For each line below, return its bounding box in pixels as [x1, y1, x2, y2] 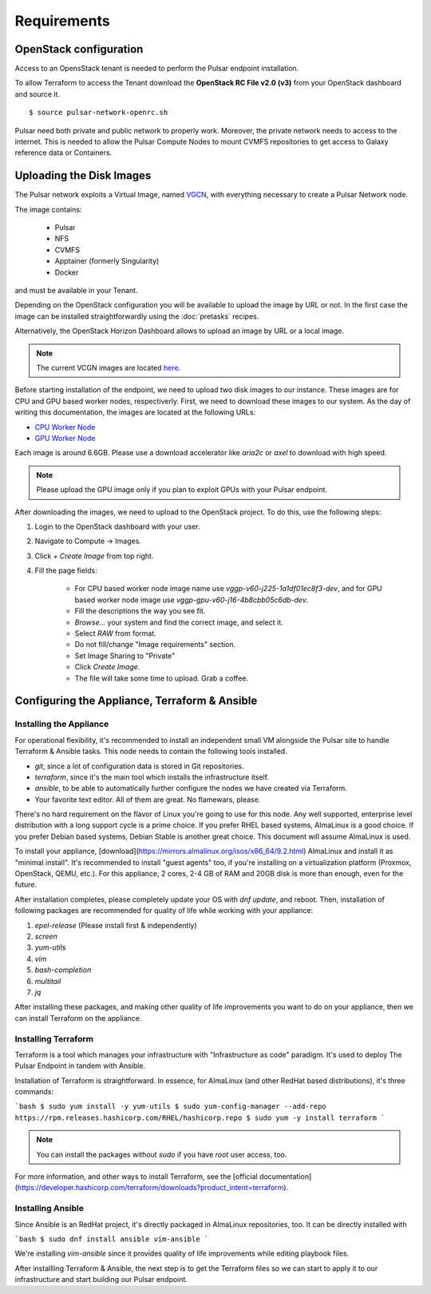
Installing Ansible [14, 1203, 84, 1214]
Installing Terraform [14, 1033, 94, 1044]
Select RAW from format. [74, 629, 157, 638]
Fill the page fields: [34, 566, 97, 575]
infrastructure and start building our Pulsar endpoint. [14, 1275, 188, 1284]
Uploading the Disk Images [14, 169, 152, 183]
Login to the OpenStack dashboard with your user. [34, 522, 201, 531]
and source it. [14, 89, 60, 99]
